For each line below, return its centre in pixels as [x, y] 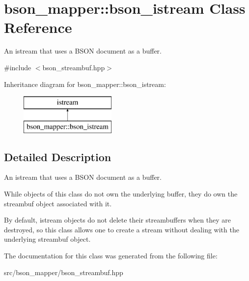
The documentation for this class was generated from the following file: [111, 256]
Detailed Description [58, 156]
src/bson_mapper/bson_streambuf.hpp [64, 272]
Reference [38, 27]
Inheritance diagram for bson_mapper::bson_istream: [85, 84]
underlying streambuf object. [47, 239]
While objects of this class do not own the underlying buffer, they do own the [121, 194]
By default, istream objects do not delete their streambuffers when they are [117, 220]
